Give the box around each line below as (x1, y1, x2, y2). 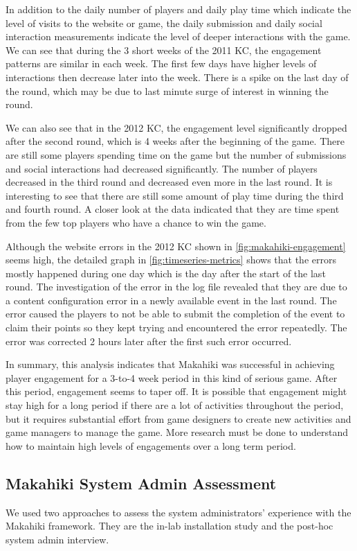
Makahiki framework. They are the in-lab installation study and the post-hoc (6, 518, 333, 533)
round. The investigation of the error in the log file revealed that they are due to (6, 279, 347, 294)
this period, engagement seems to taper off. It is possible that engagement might (6, 384, 347, 399)
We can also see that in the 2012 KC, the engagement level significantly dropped (6, 120, 347, 134)
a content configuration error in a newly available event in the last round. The (6, 292, 337, 307)
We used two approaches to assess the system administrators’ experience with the (6, 505, 351, 519)
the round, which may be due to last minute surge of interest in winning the (6, 83, 329, 98)
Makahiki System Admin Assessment (6, 472, 277, 493)
